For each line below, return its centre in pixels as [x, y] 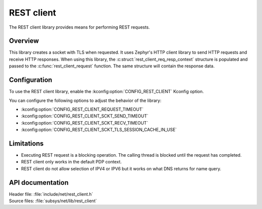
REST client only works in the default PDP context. [71, 162]
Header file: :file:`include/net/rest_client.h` [51, 194]
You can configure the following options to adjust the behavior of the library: [85, 100]
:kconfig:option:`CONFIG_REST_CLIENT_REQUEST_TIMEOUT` [82, 109]
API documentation [39, 183]
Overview [24, 41]
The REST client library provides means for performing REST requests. [79, 27]
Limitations [26, 143]
